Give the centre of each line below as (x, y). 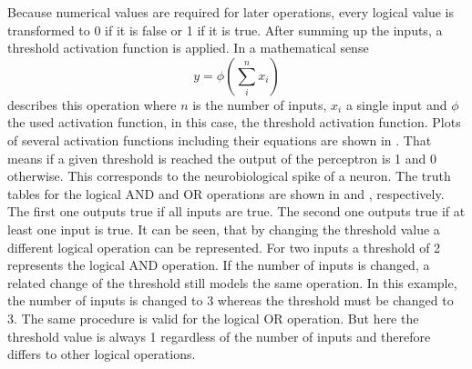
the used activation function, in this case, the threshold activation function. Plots (234, 122)
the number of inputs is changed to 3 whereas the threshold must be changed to (231, 300)
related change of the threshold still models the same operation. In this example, (232, 282)
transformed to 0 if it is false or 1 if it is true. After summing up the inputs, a (225, 30)
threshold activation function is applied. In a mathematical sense (188, 48)
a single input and (396, 104)
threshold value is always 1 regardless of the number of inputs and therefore (219, 336)
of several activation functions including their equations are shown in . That (220, 140)
